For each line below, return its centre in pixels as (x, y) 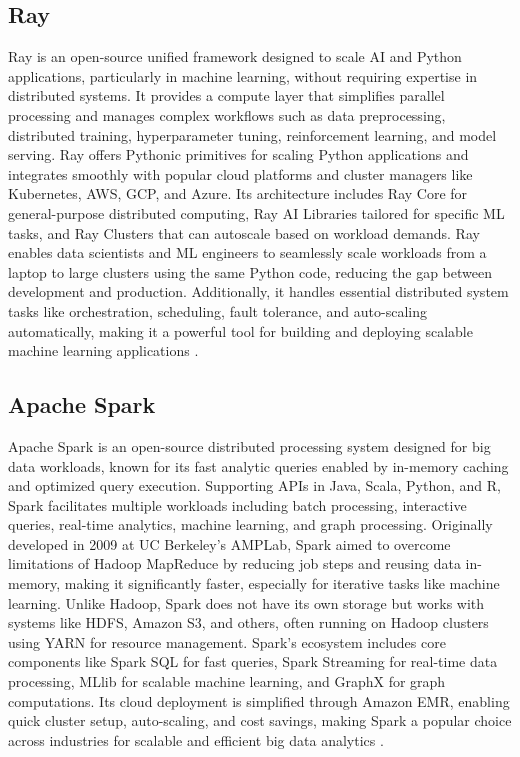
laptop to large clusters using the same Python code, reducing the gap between (250, 271)
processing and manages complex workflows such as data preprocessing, (227, 114)
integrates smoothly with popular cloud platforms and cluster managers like (240, 173)
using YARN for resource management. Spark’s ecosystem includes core (227, 641)
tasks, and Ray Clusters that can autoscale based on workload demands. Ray (244, 232)
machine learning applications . (103, 350)
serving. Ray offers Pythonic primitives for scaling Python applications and (238, 154)
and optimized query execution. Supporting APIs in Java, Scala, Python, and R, (254, 485)
